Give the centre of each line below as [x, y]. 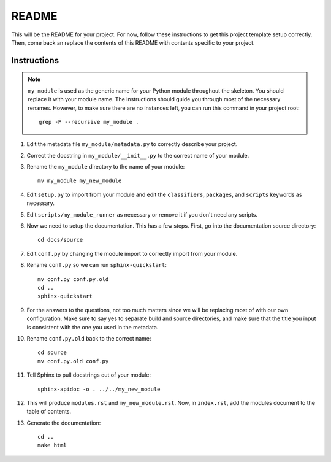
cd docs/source [60, 240]
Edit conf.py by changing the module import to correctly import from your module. [132, 253]
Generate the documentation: [64, 423]
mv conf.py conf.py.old [73, 279]
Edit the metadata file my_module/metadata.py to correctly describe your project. [132, 144]
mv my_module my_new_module [80, 181]
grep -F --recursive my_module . [89, 122]
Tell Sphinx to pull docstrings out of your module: [89, 375]
